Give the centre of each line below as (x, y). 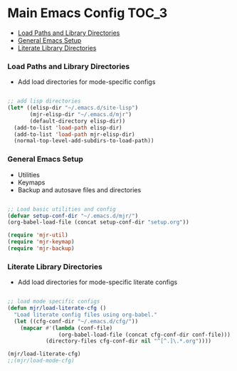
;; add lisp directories (44, 101)
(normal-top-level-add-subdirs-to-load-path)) (84, 141)
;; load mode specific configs (54, 302)
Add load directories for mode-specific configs (86, 82)
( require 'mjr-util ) (38, 235)
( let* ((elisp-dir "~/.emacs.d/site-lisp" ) (73, 108)
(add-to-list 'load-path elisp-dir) (68, 127)
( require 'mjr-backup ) (41, 249)
